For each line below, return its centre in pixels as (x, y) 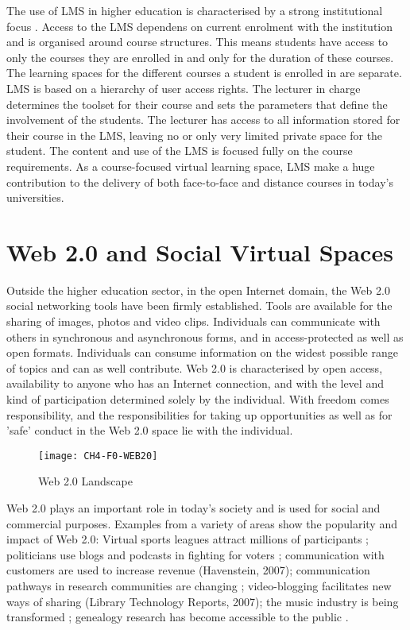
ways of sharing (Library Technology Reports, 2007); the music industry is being (203, 601)
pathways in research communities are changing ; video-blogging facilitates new (199, 586)
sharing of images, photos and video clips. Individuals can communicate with (193, 321)
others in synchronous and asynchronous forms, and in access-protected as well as (205, 336)
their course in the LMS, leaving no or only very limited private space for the (195, 135)
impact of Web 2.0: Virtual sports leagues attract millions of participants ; (188, 539)
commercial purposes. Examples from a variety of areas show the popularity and (202, 523)
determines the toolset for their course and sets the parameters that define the (197, 104)
